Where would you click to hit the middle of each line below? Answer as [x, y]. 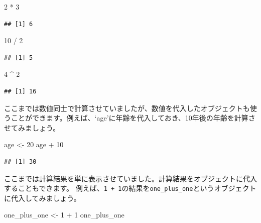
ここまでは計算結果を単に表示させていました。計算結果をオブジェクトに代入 [130, 178]
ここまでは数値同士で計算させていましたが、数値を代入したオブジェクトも [127, 108]
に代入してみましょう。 [42, 198]
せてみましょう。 [32, 127]
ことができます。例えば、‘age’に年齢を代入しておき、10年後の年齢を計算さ [133, 118]
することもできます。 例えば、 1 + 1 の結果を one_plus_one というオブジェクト [130, 188]
